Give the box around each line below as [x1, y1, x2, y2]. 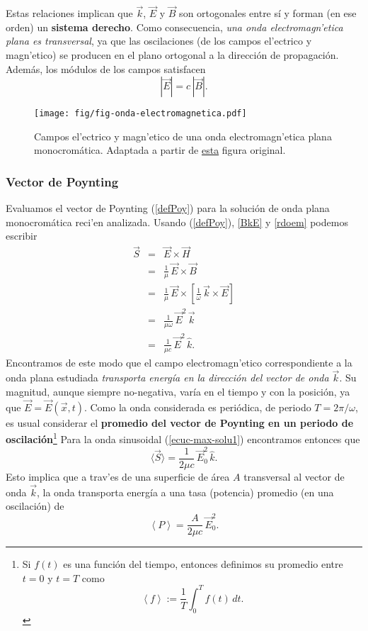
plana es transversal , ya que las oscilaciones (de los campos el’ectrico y [6, 33, 312, 48]
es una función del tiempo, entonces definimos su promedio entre [63, 557, 343, 571]
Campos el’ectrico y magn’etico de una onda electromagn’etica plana [34, 128, 332, 143]
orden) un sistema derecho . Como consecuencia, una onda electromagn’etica [6, 19, 343, 34]
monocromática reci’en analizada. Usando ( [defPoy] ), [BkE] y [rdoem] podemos [6, 214, 348, 229]
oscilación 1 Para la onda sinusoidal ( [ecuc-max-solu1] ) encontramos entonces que [6, 430, 360, 447]
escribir [6, 228, 38, 243]
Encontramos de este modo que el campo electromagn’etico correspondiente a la [6, 354, 352, 369]
